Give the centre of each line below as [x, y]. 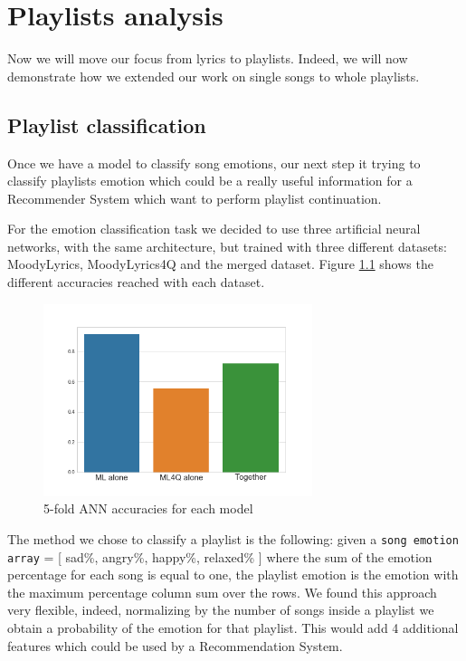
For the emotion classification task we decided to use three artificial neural [214, 229]
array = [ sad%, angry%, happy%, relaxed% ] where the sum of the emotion [220, 556]
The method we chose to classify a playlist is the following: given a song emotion [233, 538]
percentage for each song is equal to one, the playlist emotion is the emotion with [233, 575]
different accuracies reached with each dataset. [136, 282]
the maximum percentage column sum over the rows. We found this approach [222, 592]
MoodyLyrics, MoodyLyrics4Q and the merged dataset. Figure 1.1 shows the [220, 264]
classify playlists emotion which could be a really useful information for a [210, 181]
